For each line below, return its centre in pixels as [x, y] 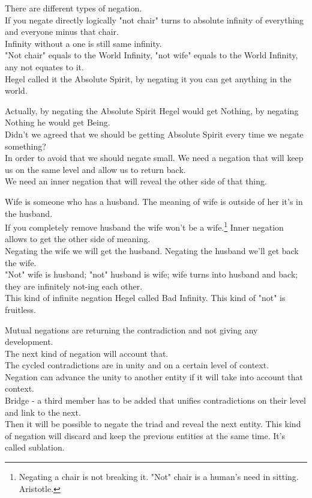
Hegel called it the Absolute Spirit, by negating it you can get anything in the [148, 78]
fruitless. [20, 309]
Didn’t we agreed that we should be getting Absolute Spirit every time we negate [154, 134]
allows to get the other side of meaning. [78, 239]
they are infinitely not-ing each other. [74, 286]
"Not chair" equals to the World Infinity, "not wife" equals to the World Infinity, [151, 55]
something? [25, 146]
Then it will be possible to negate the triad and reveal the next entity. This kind [153, 424]
